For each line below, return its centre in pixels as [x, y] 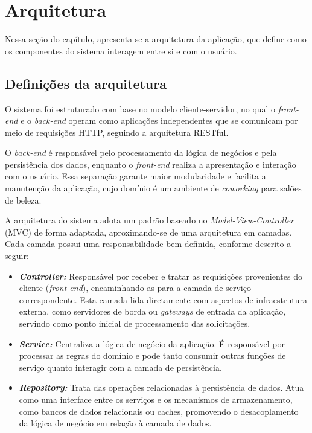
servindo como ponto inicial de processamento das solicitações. [135, 323]
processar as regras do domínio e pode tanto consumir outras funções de [152, 355]
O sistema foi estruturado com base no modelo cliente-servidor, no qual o [140, 108]
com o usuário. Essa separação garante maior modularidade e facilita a [135, 176]
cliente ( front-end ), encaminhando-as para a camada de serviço [135, 288]
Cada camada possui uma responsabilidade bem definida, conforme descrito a [148, 244]
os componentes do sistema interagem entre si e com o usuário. [121, 50]
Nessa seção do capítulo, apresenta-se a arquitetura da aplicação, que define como [156, 39]
